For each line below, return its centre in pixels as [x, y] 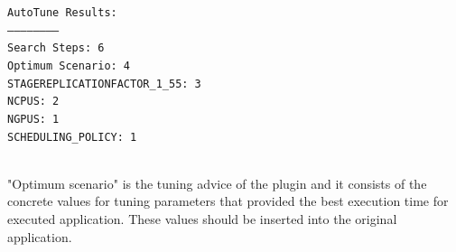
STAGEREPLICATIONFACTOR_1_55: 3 [104, 84]
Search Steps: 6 [56, 48]
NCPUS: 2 [33, 102]
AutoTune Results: [62, 13]
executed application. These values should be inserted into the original [202, 219]
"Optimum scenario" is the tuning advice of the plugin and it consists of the [217, 183]
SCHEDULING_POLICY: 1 [72, 137]
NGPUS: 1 [33, 119]
